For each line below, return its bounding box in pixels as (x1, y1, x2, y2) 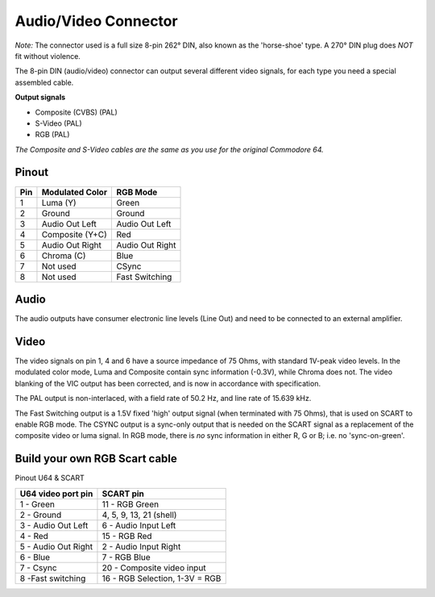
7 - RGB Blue (101, 551, 151, 562)
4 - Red (19, 530, 48, 541)
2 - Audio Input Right (101, 541, 181, 552)
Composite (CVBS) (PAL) (35, 107, 118, 117)
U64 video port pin (19, 488, 93, 499)
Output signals (14, 93, 66, 102)
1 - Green (19, 499, 56, 510)
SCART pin (101, 488, 145, 499)
